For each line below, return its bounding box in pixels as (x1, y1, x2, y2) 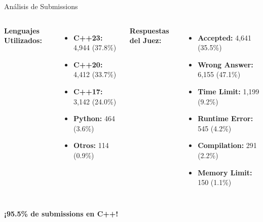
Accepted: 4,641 (198, 32, 252, 43)
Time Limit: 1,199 (198, 86, 259, 96)
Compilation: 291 (198, 140, 257, 151)
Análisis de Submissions (4, 1, 78, 11)
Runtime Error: (198, 113, 253, 124)
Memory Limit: (198, 167, 252, 177)
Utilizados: (4, 35, 42, 46)
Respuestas (129, 25, 169, 35)
